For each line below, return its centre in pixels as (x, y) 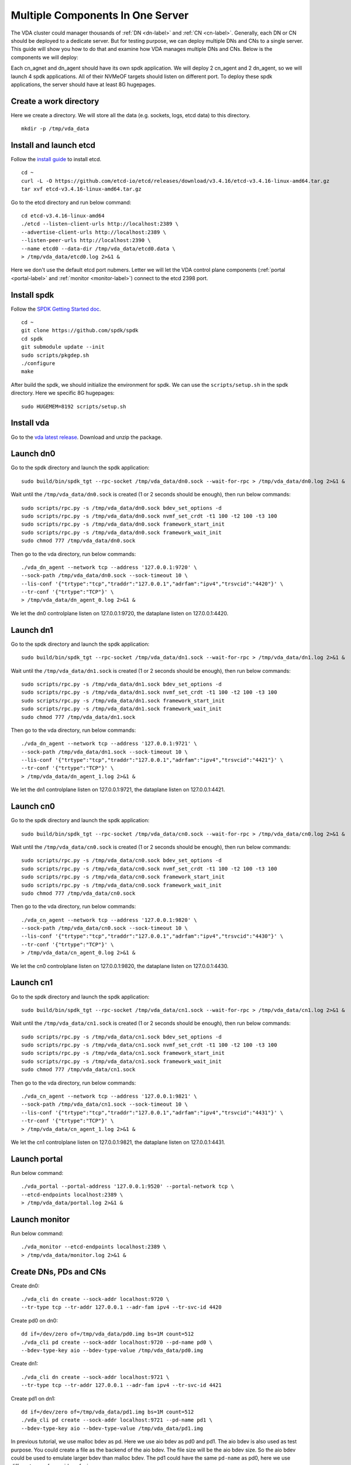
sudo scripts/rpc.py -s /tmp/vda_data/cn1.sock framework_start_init (123, 1053)
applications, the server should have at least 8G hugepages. (83, 84)
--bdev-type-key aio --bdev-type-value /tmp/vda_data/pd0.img (112, 1350)
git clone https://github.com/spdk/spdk (80, 331)
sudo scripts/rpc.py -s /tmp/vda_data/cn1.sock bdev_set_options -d (121, 1037)
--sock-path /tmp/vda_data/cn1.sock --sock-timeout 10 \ (105, 1104)
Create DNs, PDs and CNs (58, 1272)
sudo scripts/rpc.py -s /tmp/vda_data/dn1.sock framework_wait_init (121, 709)
